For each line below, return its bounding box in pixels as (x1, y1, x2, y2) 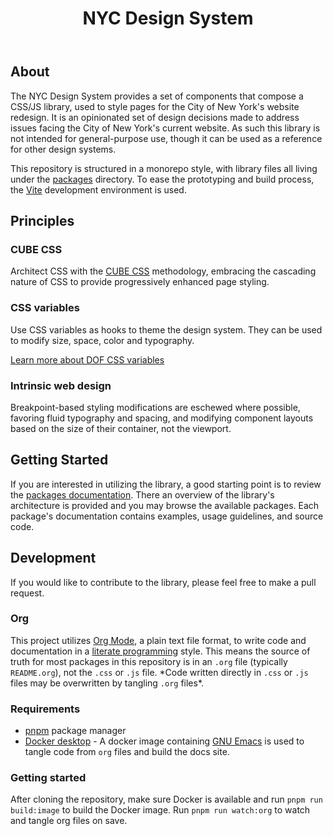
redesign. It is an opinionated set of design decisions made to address (10, 111, 300, 123)
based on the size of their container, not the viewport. (10, 422, 232, 434)
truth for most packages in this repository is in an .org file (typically (10, 655, 288, 667)
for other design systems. (10, 143, 117, 155)
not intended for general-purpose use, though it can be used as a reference (10, 132, 323, 144)
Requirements (10, 702, 81, 716)
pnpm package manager (24, 725, 127, 737)
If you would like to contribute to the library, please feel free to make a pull (10, 576, 317, 588)
